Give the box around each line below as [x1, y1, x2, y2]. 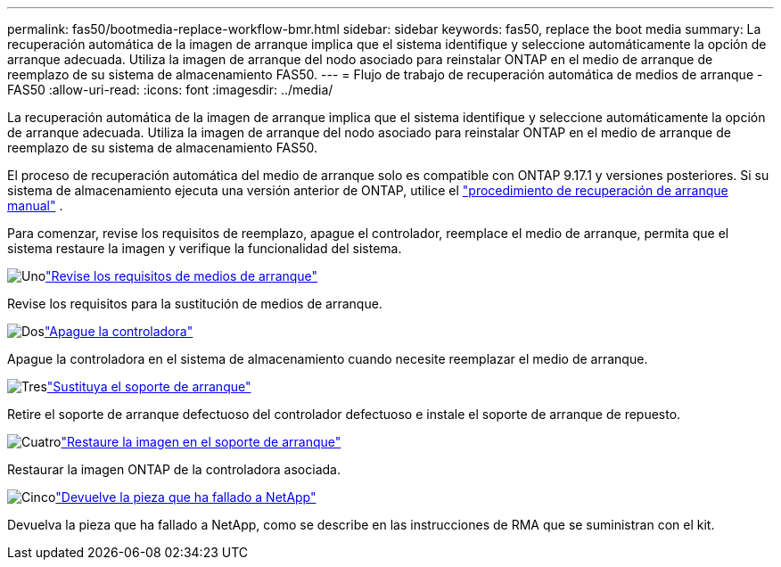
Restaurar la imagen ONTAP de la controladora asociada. [7, 462, 341, 477]
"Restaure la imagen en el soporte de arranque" [61, 434, 341, 449]
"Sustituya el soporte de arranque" [46, 379, 251, 394]
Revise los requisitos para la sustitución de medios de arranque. [7, 296, 382, 311]
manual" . [7, 198, 63, 213]
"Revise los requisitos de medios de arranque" [45, 268, 318, 283]
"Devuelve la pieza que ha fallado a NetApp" [55, 489, 317, 505]
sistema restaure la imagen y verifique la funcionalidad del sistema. [7, 241, 402, 256]
